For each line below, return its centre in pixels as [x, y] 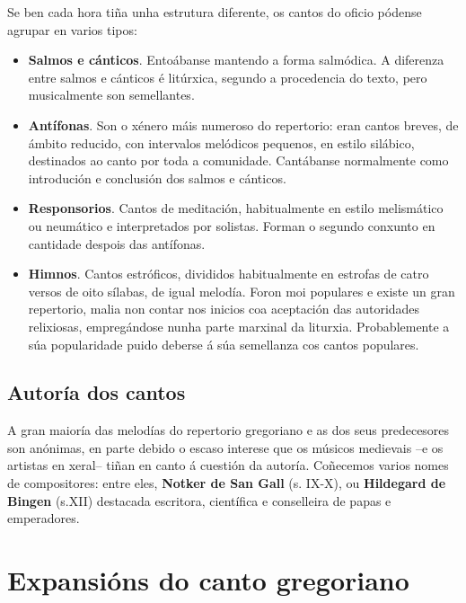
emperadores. [44, 518]
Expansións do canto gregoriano [208, 580]
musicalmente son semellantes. [111, 95]
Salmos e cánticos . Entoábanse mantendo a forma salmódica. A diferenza [236, 60]
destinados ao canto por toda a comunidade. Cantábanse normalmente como [238, 160]
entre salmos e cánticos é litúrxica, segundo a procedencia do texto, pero [228, 77]
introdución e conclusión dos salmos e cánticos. [157, 177]
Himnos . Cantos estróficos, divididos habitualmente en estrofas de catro [229, 274]
